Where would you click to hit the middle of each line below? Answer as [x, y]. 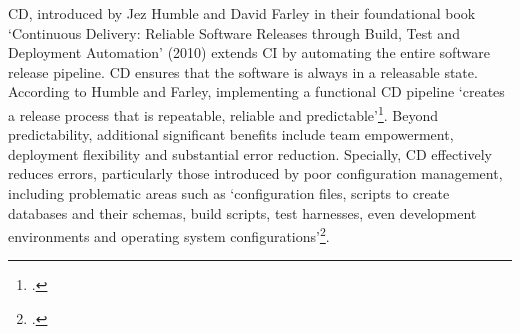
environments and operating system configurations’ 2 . [169, 234]
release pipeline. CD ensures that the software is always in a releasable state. [243, 71]
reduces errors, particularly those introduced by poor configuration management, [255, 173]
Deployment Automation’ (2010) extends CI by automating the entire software [249, 52]
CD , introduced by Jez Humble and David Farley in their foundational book [242, 13]
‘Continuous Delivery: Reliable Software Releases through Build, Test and [234, 32]
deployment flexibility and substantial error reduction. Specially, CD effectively [250, 153]
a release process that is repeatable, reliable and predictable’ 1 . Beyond [223, 113]
